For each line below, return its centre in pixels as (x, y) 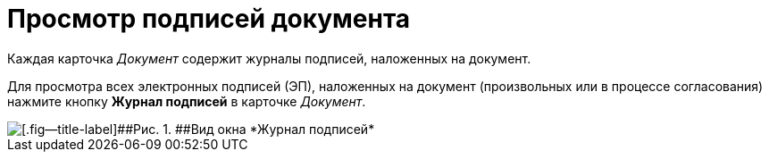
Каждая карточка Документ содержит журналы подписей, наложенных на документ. (269, 58)
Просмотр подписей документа (209, 19)
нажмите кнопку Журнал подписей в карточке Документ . (187, 101)
